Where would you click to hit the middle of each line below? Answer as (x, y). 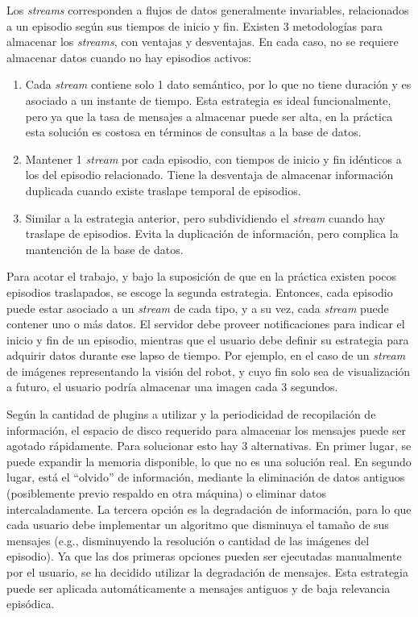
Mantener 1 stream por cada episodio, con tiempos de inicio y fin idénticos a (213, 158)
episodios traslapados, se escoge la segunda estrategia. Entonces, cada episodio (200, 292)
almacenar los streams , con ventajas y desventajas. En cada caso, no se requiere (203, 42)
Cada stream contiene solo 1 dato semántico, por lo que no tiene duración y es (218, 84)
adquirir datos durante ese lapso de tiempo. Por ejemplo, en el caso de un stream (206, 355)
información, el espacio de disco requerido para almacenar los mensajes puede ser (207, 429)
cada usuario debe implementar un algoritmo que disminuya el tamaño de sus (198, 525)
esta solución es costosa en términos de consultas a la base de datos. (193, 132)
